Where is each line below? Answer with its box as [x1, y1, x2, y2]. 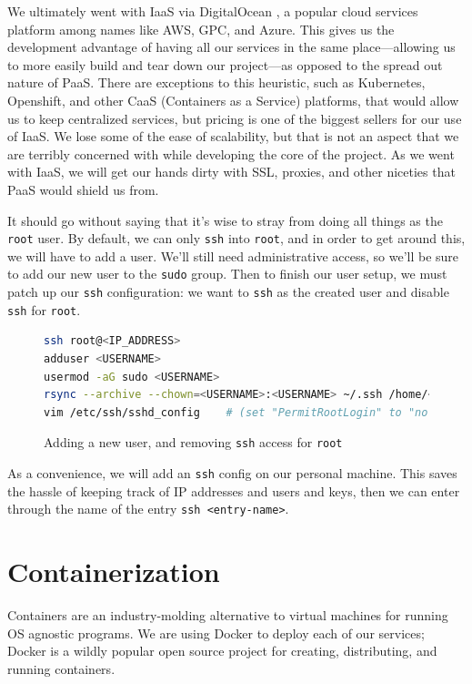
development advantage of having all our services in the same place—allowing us [7, 37, 456, 56]
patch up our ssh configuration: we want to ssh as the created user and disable [7, 282, 449, 301]
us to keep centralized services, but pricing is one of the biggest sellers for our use [7, 108, 462, 128]
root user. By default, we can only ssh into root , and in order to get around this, [7, 229, 466, 248]
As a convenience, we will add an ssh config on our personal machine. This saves [7, 463, 457, 482]
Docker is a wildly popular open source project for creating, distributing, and [7, 641, 437, 660]
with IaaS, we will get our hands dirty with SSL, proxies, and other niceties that [7, 162, 456, 181]
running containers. [7, 658, 115, 678]
